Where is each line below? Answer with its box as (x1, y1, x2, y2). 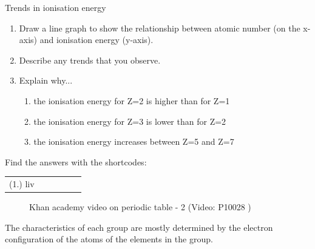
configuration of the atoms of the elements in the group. (5, 233, 213, 245)
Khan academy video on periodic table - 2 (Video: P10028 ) (29, 201, 251, 213)
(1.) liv (9, 178, 35, 190)
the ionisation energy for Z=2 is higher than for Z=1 (33, 94, 230, 107)
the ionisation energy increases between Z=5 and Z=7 (33, 135, 234, 148)
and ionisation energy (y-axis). (39, 33, 154, 46)
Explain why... (19, 74, 73, 87)
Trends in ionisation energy (5, 1, 106, 13)
